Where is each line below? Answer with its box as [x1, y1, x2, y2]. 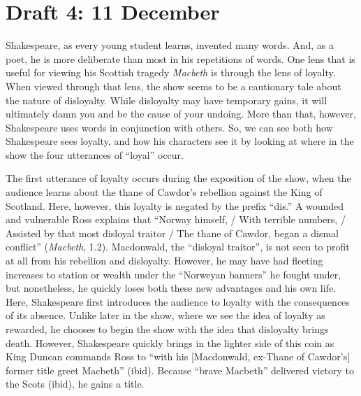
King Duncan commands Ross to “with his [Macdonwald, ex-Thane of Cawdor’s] [6, 349, 351, 364]
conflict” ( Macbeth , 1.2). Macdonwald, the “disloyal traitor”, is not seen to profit [6, 239, 350, 254]
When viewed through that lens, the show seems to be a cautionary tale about [6, 78, 341, 93]
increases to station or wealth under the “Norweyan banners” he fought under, [6, 267, 341, 281]
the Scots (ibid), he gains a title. [6, 376, 145, 391]
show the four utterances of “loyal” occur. [6, 147, 184, 162]
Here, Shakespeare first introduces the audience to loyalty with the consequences [6, 294, 350, 309]
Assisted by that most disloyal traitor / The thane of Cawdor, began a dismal [6, 225, 339, 240]
